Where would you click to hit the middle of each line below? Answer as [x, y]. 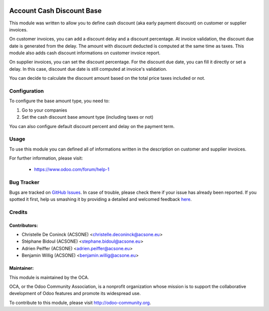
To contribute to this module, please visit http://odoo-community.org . [80, 303]
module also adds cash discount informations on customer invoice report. [85, 53]
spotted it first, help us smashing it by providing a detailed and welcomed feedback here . [100, 199]
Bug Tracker [24, 182]
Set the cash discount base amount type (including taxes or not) [88, 117]
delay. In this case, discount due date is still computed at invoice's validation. [88, 69]
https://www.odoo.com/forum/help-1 [72, 169]
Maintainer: [22, 268]
